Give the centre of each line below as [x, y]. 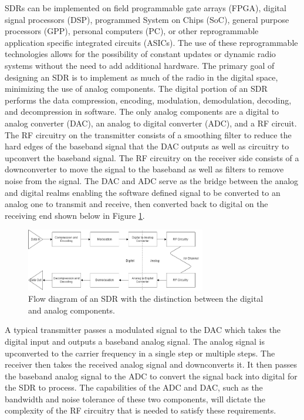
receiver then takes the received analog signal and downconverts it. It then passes [151, 364]
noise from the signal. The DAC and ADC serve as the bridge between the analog [152, 180]
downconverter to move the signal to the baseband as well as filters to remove [144, 169]
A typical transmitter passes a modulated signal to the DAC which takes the [143, 330]
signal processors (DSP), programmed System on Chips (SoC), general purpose [147, 19]
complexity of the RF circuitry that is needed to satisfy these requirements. [141, 410]
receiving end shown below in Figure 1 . [75, 215]
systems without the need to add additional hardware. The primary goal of [140, 65]
